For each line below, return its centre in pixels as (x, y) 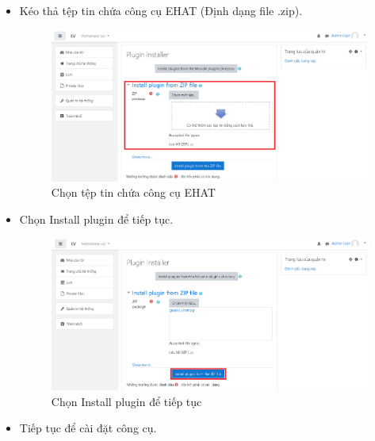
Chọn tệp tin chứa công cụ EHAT (133, 192)
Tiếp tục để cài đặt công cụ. (88, 428)
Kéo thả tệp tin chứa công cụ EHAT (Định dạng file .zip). (161, 10)
